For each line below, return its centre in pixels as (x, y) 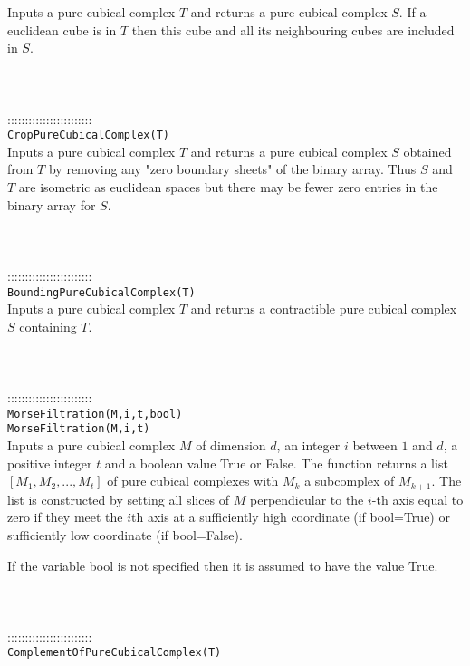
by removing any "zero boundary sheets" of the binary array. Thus (232, 169)
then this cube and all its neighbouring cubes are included (293, 29)
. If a (412, 12)
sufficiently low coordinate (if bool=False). (125, 534)
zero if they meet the (65, 517)
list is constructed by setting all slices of (119, 499)
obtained (427, 151)
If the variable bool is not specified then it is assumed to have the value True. (223, 565)
